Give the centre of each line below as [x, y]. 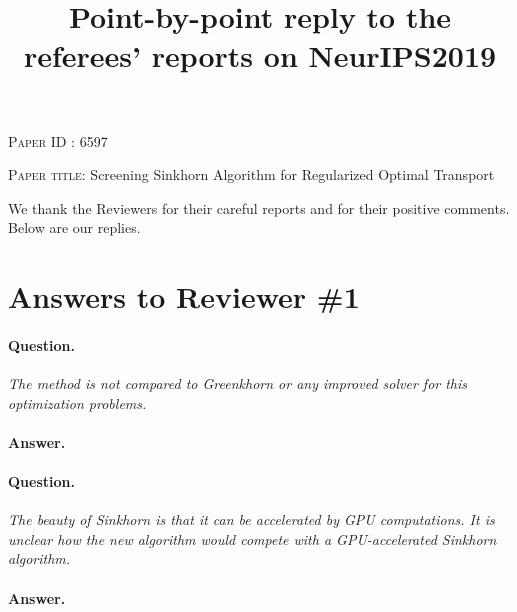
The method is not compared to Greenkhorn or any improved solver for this [238, 383]
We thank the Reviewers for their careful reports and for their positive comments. [259, 207]
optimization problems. [77, 402]
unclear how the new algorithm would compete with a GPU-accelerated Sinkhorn [252, 538]
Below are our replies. [74, 227]
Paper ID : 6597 [58, 140]
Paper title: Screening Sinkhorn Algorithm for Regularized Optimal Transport [251, 174]
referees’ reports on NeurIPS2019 [260, 55]
